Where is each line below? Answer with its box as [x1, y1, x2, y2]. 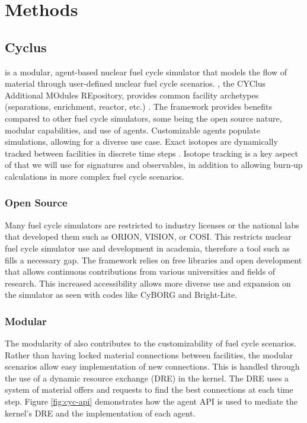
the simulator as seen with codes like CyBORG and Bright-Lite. [5, 288, 238, 301]
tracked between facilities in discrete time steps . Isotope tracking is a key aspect [5, 147, 298, 159]
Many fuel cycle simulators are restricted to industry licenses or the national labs [5, 218, 299, 231]
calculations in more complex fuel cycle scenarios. [5, 170, 184, 182]
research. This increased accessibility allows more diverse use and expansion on [5, 276, 291, 289]
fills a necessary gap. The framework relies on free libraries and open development [5, 253, 302, 266]
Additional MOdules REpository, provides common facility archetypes [5, 88, 259, 101]
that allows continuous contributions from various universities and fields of [5, 265, 276, 278]
